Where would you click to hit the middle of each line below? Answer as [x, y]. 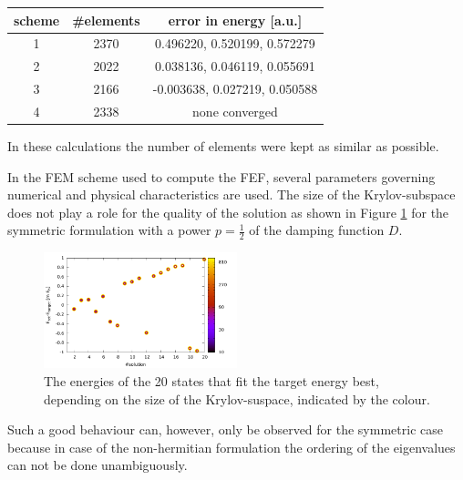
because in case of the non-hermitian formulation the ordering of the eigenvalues [231, 447]
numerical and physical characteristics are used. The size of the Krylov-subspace [231, 194]
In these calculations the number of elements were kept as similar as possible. [223, 145]
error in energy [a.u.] [235, 20]
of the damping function [317, 230]
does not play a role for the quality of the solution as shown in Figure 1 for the [228, 212]
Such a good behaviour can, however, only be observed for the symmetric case [225, 429]
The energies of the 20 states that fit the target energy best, [211, 380]
